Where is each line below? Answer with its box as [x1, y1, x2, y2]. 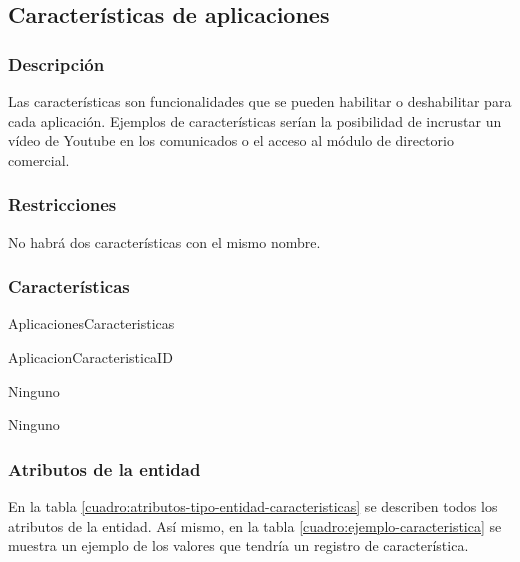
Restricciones [8, 192, 117, 217]
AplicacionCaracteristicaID [8, 347, 173, 367]
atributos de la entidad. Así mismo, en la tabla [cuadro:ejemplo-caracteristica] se [8, 515, 502, 536]
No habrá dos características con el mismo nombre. [8, 231, 321, 252]
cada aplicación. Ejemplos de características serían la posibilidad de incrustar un [8, 110, 502, 131]
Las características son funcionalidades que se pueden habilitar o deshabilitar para [8, 91, 512, 111]
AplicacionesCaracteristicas [8, 313, 175, 334]
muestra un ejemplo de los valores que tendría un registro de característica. [8, 535, 469, 556]
